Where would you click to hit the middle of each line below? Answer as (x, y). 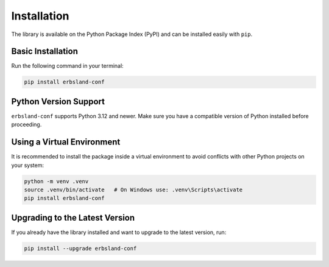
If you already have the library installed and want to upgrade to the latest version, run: (119, 232)
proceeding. (27, 124)
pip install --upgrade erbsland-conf (80, 248)
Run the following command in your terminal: (68, 66)
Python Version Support (58, 101)
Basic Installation (45, 52)
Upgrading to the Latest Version (73, 217)
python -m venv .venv (56, 181)
